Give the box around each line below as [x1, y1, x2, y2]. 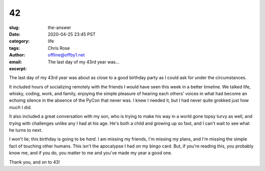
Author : [9, 52, 26, 58]
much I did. [9, 104, 32, 110]
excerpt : [9, 65, 27, 71]
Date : [9, 31, 21, 37]
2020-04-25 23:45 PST [48, 31, 96, 37]
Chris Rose [48, 45, 70, 51]
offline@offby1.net [48, 52, 85, 58]
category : [9, 38, 30, 44]
